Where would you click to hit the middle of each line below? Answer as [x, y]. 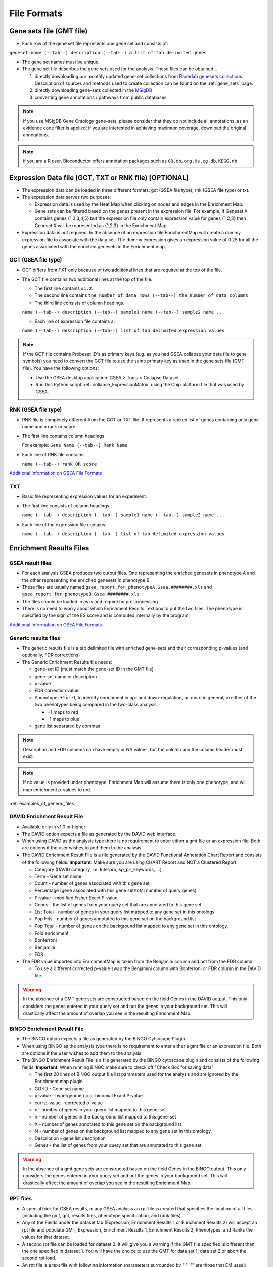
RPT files [21, 1199]
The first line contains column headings [63, 436]
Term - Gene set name [58, 876]
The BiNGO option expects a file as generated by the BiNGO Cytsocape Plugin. [104, 1039]
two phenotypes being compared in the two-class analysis [96, 705]
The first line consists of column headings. [66, 506]
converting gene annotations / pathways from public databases [101, 97]
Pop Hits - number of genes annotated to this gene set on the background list [115, 919]
